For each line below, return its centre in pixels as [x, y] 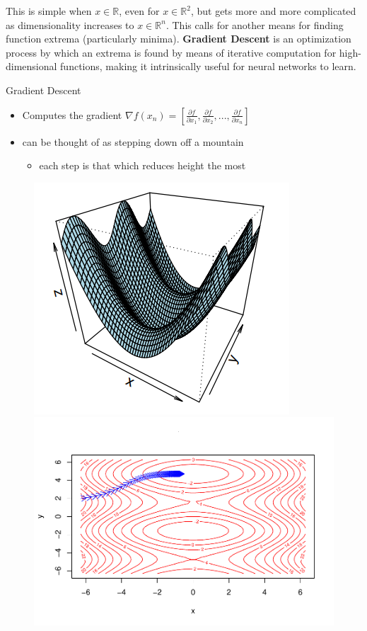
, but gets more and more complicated [273, 11]
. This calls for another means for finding [255, 24]
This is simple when [49, 11]
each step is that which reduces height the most [142, 165]
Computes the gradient [72, 114]
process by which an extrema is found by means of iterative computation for [171, 52]
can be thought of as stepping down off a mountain [133, 141]
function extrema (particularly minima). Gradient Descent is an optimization [179, 39]
